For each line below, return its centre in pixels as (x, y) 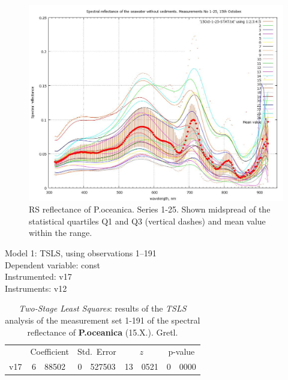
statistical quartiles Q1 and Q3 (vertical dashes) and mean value (147, 221)
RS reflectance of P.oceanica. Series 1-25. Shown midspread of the (150, 209)
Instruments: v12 (36, 288)
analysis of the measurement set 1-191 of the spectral (103, 320)
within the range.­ (61, 233)
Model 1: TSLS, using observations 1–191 (81, 253)
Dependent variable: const (52, 264)
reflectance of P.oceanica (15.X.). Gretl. (103, 332)
